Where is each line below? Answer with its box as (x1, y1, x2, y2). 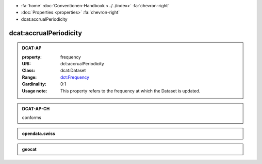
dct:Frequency (60, 74, 90, 80)
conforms (22, 115, 41, 120)
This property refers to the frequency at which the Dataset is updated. (60, 88, 201, 94)
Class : (22, 68, 35, 74)
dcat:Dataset (60, 68, 86, 74)
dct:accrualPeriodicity (60, 60, 104, 66)
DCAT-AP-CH (22, 105, 50, 111)
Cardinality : (22, 81, 47, 87)
